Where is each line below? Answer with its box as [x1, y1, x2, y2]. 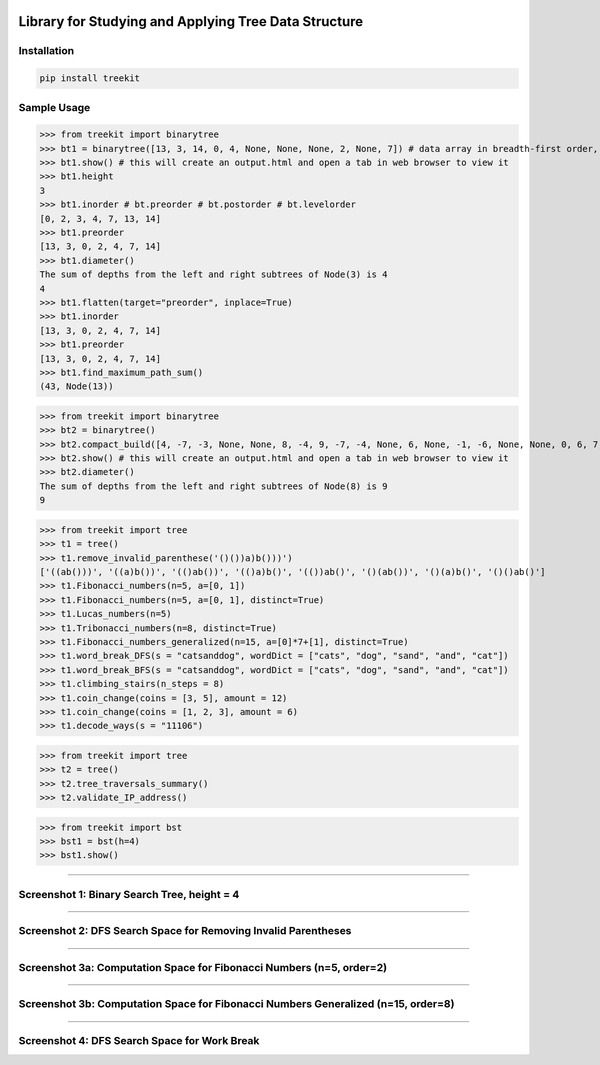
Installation [18, 44, 75, 58]
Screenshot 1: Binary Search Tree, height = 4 [18, 887, 240, 901]
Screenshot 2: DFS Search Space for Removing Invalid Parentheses [18, 924, 352, 938]
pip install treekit [39, 73, 140, 84]
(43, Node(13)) [39, 381, 114, 392]
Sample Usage [18, 100, 91, 114]
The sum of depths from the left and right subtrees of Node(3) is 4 [39, 269, 388, 280]
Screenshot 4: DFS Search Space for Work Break [18, 1034, 260, 1048]
